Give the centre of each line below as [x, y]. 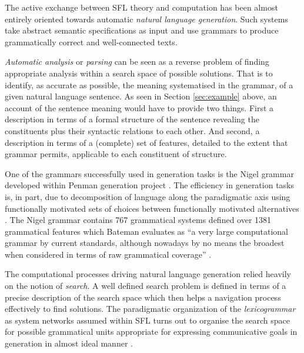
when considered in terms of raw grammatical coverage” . [108, 254]
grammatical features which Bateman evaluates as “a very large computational [146, 231]
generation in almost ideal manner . [69, 343]
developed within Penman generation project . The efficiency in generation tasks [150, 185]
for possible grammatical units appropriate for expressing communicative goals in [151, 332]
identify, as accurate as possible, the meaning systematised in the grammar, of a [149, 84]
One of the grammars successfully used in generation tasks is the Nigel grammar [149, 173]
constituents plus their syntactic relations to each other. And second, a [132, 130]
